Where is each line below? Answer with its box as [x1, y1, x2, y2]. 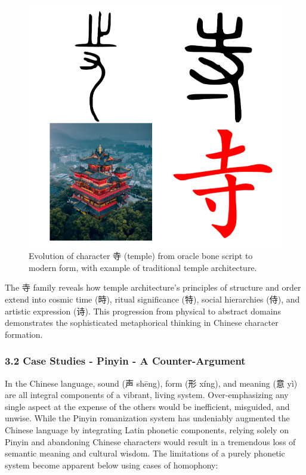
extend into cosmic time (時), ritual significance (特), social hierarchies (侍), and [5, 292, 300, 305]
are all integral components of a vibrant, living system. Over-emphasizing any [5, 388, 289, 401]
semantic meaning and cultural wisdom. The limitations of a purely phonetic [5, 447, 285, 459]
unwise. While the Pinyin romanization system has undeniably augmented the [5, 412, 290, 424]
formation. [5, 328, 43, 340]
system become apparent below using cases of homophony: [5, 458, 218, 471]
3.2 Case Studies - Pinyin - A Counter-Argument [5, 353, 246, 368]
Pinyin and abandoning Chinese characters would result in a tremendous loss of [5, 435, 296, 448]
